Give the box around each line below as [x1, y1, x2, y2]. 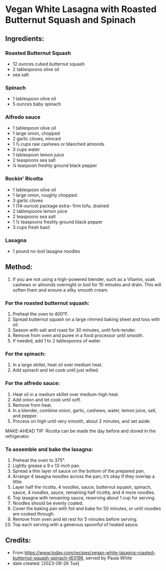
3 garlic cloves [12, 197, 43, 203]
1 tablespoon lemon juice [12, 152, 64, 158]
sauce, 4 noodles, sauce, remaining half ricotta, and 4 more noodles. [12, 489, 155, 495]
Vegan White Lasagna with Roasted [5, 4, 157, 15]
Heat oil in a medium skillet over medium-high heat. [12, 391, 120, 397]
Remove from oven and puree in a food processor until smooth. [12, 332, 144, 338]
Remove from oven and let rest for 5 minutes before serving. [12, 516, 138, 523]
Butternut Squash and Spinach [5, 14, 136, 26]
